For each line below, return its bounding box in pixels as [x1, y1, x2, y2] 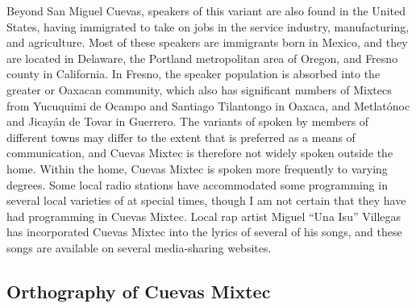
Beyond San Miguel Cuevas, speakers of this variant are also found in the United [6, 2, 406, 19]
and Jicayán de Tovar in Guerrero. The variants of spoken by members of [6, 113, 369, 130]
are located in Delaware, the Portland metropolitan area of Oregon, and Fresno [6, 49, 398, 66]
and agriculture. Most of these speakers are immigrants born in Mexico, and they [6, 34, 408, 51]
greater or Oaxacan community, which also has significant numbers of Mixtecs [6, 81, 392, 98]
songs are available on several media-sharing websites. [6, 239, 272, 256]
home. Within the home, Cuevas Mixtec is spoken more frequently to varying [6, 160, 388, 177]
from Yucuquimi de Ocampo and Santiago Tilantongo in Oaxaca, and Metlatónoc [6, 97, 410, 114]
